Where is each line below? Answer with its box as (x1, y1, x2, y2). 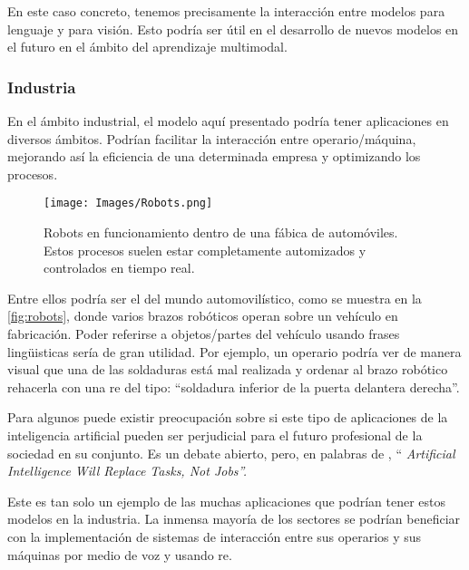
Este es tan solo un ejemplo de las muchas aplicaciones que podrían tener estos (7, 491, 446, 510)
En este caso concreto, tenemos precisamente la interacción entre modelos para (7, 2, 445, 20)
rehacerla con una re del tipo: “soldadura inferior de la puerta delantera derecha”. (7, 377, 460, 396)
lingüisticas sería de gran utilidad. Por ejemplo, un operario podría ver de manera (7, 342, 462, 361)
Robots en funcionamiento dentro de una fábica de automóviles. (44, 223, 398, 242)
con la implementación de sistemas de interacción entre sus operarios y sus (7, 527, 422, 546)
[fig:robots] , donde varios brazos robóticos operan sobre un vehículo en (7, 306, 398, 325)
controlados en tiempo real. (44, 258, 195, 277)
